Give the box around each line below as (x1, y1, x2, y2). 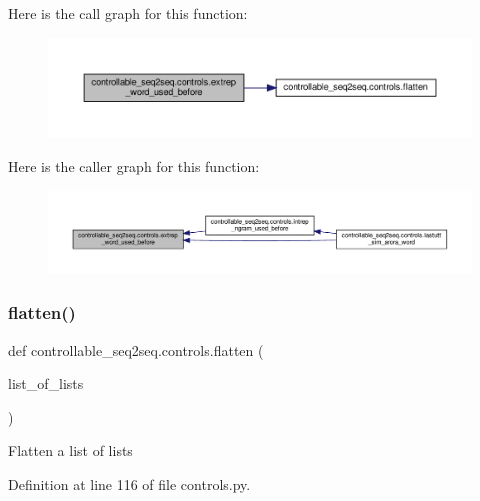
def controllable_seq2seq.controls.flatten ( (8, 339, 264, 360)
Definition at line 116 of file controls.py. (8, 474, 251, 495)
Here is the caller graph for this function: (8, 156, 260, 177)
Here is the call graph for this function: (8, 3, 248, 23)
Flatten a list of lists (8, 440, 133, 461)
